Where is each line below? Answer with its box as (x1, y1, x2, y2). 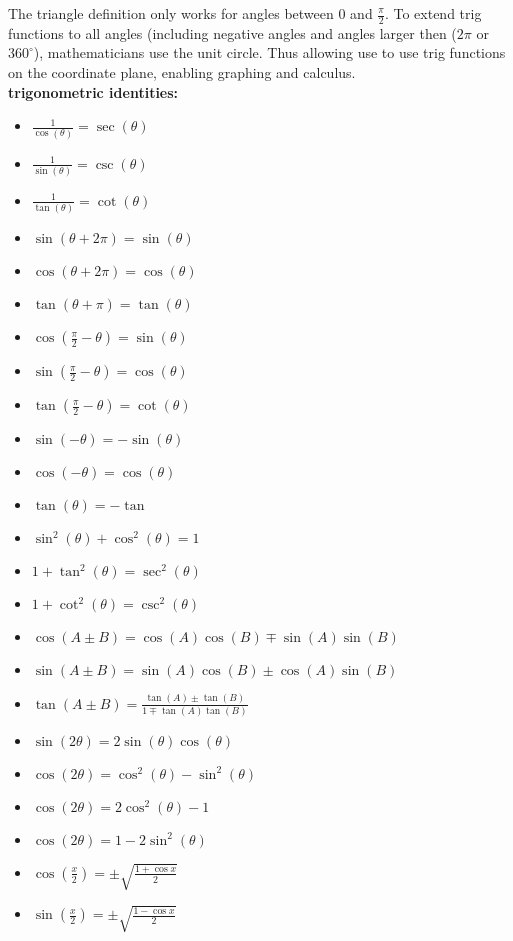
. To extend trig (384, 3, 482, 23)
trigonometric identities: (8, 81, 179, 102)
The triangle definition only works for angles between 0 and (8, 3, 373, 23)
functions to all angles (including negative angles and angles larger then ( (8, 22, 457, 43)
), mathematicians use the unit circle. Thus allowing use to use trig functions (33, 42, 506, 63)
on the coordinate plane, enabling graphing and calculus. (8, 62, 356, 83)
